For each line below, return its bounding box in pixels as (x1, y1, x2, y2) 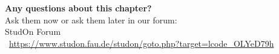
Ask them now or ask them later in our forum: (5, 13, 177, 26)
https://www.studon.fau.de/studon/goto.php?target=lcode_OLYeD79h (9, 37, 274, 49)
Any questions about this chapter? (5, 2, 152, 14)
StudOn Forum (5, 25, 61, 38)
